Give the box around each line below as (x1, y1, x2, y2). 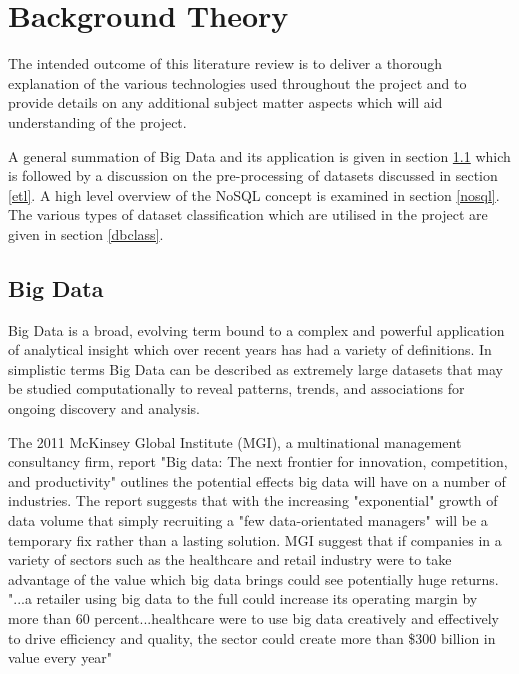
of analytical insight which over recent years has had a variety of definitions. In (8, 339, 492, 360)
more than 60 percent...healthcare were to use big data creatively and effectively (8, 607, 500, 628)
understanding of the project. (8, 111, 187, 132)
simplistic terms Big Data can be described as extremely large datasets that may (8, 358, 503, 379)
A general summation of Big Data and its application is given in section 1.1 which (8, 145, 511, 166)
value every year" (8, 647, 113, 668)
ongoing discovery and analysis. (8, 398, 201, 419)
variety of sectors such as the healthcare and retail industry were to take (8, 549, 452, 570)
